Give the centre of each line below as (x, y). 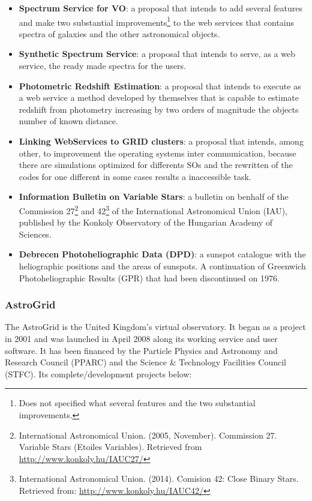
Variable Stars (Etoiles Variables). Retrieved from (110, 447)
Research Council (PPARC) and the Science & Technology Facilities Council (145, 362)
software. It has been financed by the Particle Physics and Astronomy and (141, 350)
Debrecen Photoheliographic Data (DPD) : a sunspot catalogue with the (162, 254)
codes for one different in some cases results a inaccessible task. (135, 176)
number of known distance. (68, 121)
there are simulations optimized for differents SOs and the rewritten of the (156, 165)
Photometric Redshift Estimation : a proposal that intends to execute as (160, 85)
